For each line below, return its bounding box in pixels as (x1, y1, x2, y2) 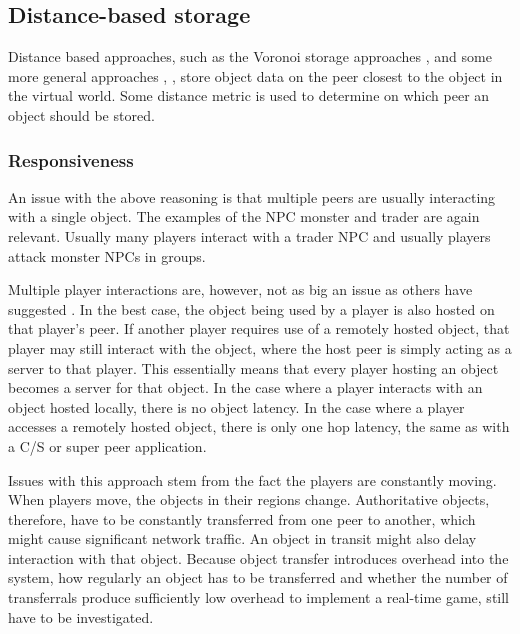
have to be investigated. (8, 606, 154, 627)
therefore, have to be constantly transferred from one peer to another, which (8, 508, 476, 529)
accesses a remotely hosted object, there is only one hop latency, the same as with (8, 416, 510, 437)
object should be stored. (8, 104, 155, 125)
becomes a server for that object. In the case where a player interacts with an (8, 377, 483, 398)
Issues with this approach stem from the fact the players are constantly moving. (8, 469, 497, 490)
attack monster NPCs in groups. (8, 245, 206, 266)
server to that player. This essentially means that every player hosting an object (8, 357, 499, 378)
